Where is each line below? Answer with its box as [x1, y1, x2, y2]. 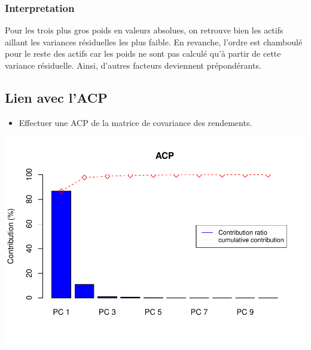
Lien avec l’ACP [5, 88, 108, 106]
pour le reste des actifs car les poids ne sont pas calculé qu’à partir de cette [5, 47, 281, 60]
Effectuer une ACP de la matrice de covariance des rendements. [19, 116, 252, 128]
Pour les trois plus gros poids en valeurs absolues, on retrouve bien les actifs [5, 24, 283, 36]
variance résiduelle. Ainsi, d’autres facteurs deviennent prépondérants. [5, 59, 261, 71]
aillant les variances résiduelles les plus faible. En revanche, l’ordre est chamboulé [5, 35, 303, 48]
